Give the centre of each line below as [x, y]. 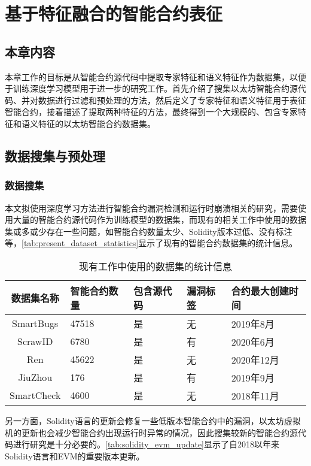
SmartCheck [35, 395]
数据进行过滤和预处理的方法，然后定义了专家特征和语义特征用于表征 [172, 100]
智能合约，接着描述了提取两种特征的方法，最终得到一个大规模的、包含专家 [151, 112]
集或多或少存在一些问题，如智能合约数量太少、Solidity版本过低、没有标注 [149, 231]
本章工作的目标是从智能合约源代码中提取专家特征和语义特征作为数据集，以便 [155, 76]
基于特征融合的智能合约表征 [114, 13]
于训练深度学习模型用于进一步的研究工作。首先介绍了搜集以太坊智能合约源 [151, 88]
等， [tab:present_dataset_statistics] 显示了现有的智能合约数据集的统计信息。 [151, 243]
